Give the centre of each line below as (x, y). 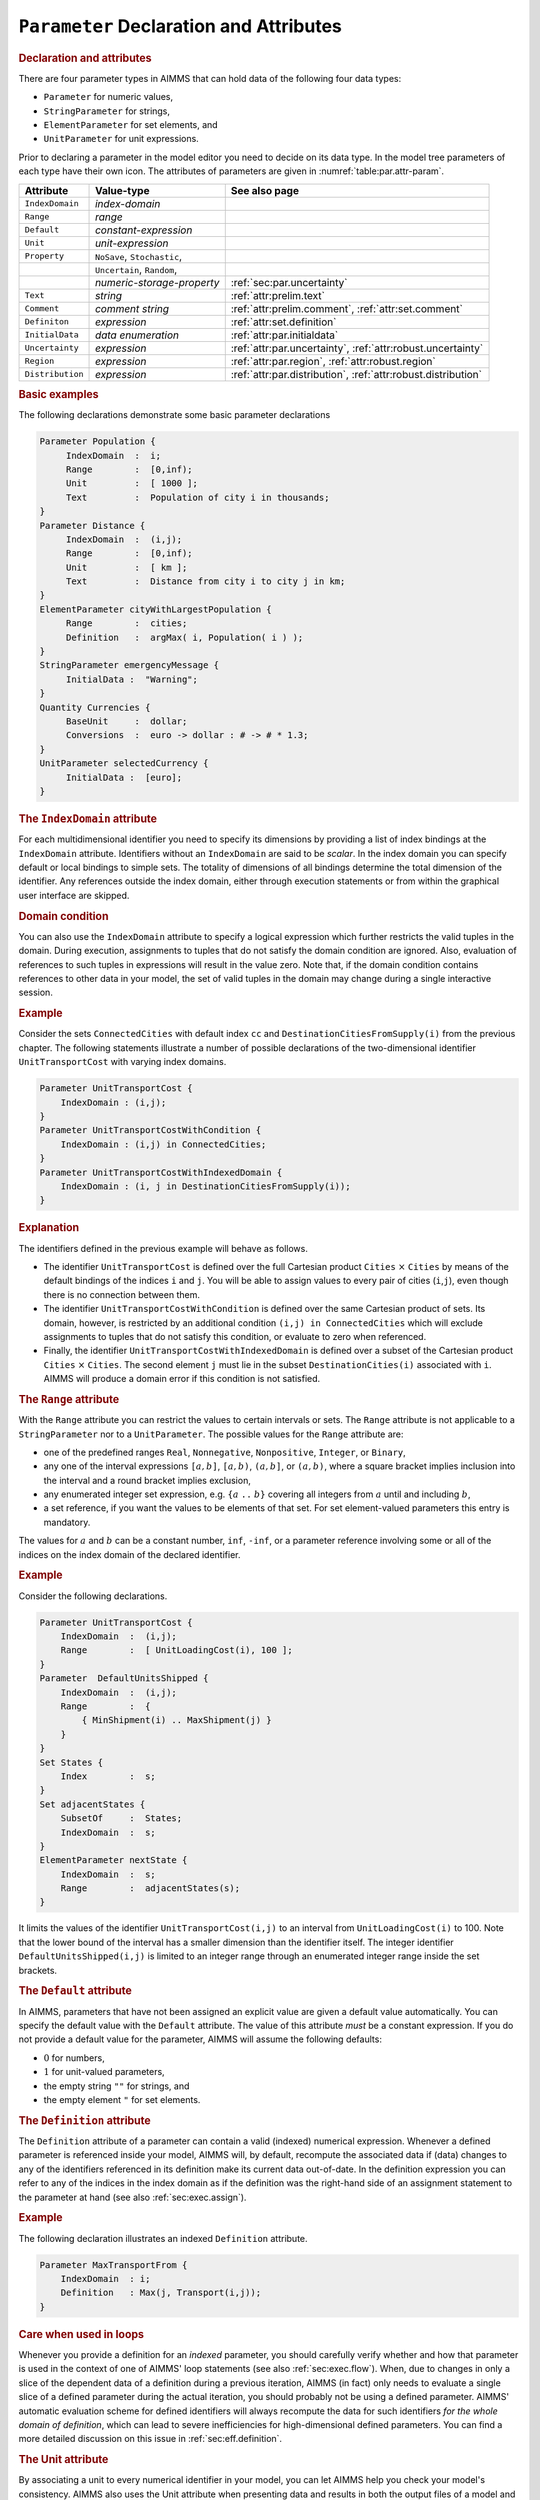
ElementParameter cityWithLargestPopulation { (155, 609)
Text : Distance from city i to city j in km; (205, 581)
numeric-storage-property (157, 282)
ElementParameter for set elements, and (131, 124)
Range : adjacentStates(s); (150, 1888)
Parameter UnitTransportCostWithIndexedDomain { (161, 1172)
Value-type (122, 190)
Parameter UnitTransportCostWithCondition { (150, 1130)
